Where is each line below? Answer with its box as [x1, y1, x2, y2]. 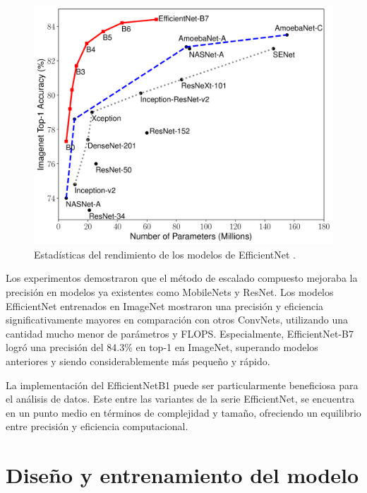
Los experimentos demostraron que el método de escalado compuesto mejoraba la [6, 271, 358, 285]
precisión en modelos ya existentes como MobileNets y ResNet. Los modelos [6, 285, 334, 299]
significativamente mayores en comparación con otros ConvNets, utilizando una [6, 312, 348, 327]
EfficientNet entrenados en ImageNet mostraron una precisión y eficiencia [6, 298, 324, 313]
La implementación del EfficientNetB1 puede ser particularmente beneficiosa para [6, 377, 359, 392]
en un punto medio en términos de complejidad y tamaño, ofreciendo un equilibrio [6, 405, 361, 420]
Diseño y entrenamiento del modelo [6, 461, 359, 489]
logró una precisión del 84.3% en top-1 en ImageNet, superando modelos [6, 340, 318, 355]
